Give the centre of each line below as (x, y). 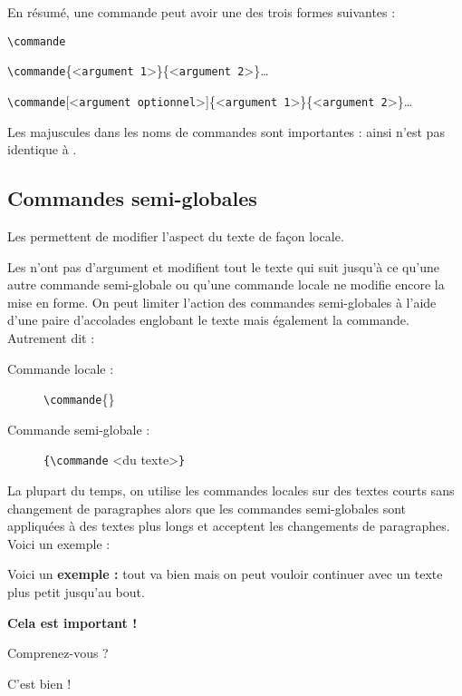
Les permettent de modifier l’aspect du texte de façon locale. (176, 235)
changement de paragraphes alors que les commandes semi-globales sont (207, 508)
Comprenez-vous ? (58, 653)
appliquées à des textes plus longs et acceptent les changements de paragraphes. (229, 526)
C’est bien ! (39, 683)
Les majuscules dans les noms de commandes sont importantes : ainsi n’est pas (226, 131)
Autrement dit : (51, 337)
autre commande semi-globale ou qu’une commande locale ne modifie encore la (226, 284)
